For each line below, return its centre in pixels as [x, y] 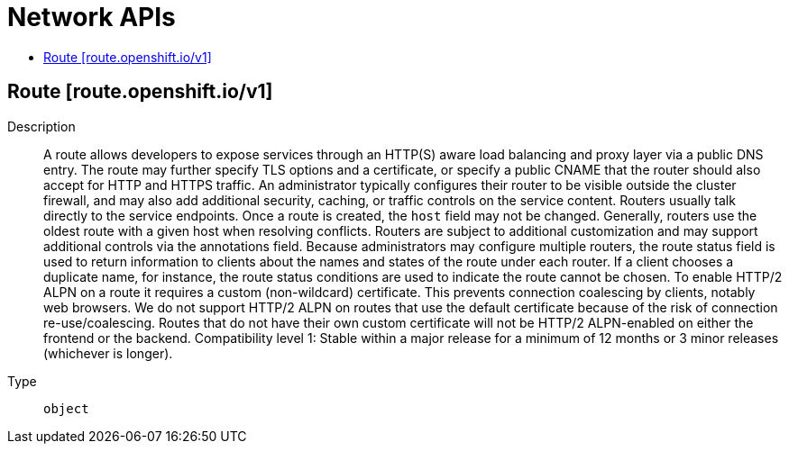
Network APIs [92, 17]
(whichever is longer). [108, 353]
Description [41, 126]
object [66, 408]
